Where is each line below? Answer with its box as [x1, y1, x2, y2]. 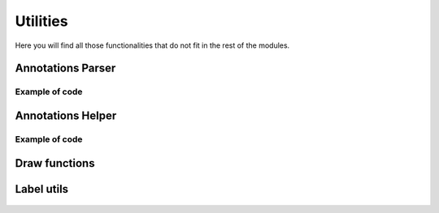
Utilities [15, 12, 68, 30]
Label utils [15, 182, 69, 196]
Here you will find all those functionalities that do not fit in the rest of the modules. [15, 40, 290, 50]
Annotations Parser [15, 62, 116, 75]
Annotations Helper [15, 109, 117, 122]
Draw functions [15, 156, 95, 170]
